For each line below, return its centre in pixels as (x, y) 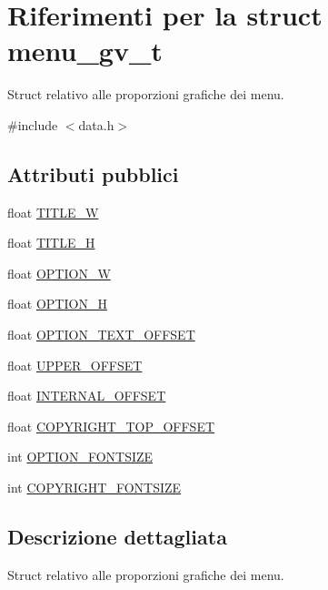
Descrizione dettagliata (117, 537)
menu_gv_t (85, 51)
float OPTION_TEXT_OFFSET (101, 335)
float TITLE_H (51, 243)
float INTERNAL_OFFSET (87, 396)
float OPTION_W (59, 273)
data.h (96, 124)
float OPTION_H (57, 304)
